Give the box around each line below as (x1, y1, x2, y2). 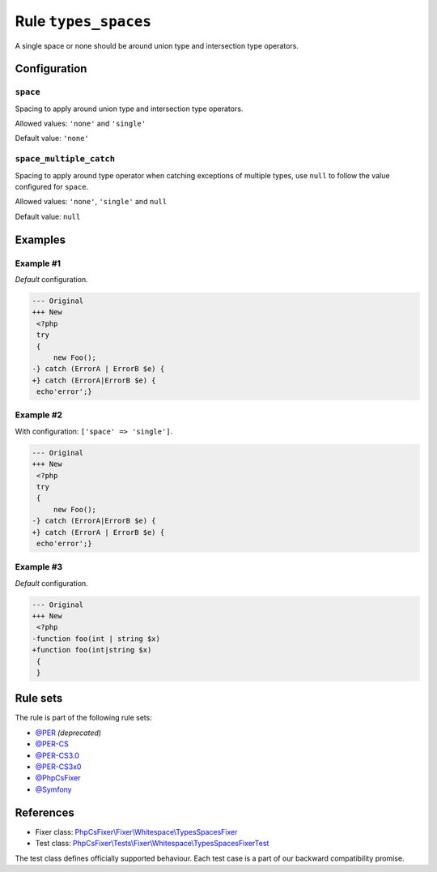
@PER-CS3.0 (35, 750, 80, 760)
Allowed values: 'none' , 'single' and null (15, 197, 168, 207)
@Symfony (35, 784, 72, 794)
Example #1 (15, 258, 61, 269)
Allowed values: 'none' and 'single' (15, 118, 146, 129)
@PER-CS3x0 (35, 762, 82, 772)
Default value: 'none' (15, 134, 89, 143)
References (15, 806, 74, 819)
